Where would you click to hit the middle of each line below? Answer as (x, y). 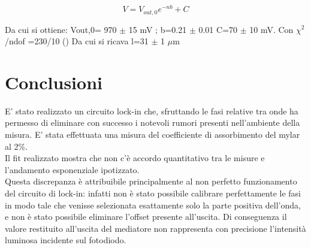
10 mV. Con (271, 29)
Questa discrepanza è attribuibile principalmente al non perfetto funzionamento (151, 181)
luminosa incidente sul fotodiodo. (66, 240)
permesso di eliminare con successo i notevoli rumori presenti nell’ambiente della (153, 123)
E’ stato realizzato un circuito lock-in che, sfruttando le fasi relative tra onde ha (152, 111)
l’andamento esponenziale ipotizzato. (72, 169)
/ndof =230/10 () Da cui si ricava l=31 (77, 41)
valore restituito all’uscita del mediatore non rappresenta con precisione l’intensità (155, 228)
